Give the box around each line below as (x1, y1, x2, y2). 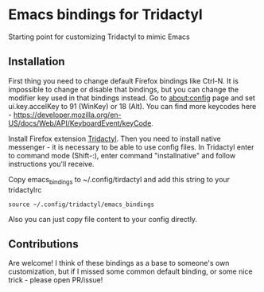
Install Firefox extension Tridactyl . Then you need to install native (8, 134, 221, 143)
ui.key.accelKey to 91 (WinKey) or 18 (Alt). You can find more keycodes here (8, 101, 257, 111)
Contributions (8, 237, 79, 251)
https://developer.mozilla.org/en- (13, 110, 122, 119)
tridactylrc (8, 185, 42, 194)
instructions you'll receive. (8, 159, 95, 169)
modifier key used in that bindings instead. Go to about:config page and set (8, 93, 256, 103)
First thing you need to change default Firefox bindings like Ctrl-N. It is (8, 76, 239, 85)
